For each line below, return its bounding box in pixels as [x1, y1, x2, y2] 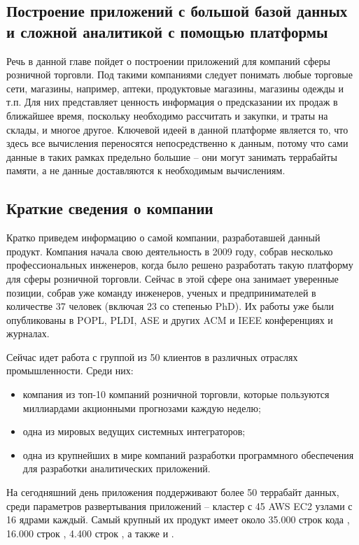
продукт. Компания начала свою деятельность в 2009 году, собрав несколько [6, 243, 333, 258]
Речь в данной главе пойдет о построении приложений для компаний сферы [6, 53, 330, 68]
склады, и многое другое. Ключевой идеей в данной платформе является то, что [6, 122, 349, 136]
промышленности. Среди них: [6, 363, 134, 378]
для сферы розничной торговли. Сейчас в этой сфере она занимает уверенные [6, 271, 339, 285]
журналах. [6, 326, 50, 341]
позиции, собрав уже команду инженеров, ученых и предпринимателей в [6, 285, 316, 299]
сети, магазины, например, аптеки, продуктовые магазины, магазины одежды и [6, 80, 344, 95]
